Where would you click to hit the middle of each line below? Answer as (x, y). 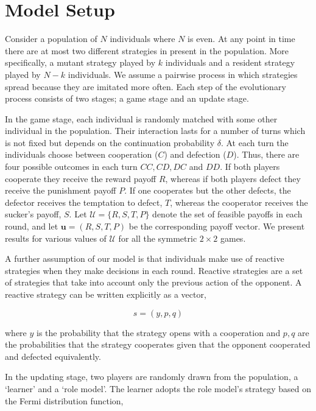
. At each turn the (255, 142)
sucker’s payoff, (33, 214)
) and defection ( (195, 154)
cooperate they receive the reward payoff (81, 178)
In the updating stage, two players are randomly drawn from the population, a (152, 377)
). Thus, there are (266, 154)
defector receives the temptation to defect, (84, 202)
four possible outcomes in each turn (71, 167)
